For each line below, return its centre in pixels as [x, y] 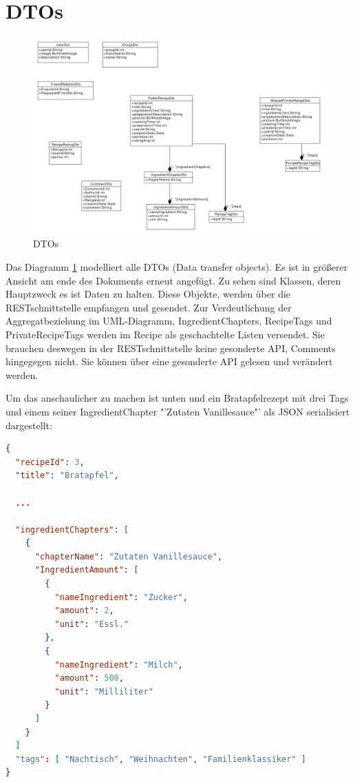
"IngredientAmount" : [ [87, 570]
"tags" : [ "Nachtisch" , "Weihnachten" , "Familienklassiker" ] [161, 759]
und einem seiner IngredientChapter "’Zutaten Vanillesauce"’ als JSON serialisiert [178, 411]
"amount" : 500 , [89, 678]
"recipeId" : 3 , [50, 462]
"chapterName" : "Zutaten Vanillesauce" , [129, 556]
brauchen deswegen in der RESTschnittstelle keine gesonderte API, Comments [171, 348]
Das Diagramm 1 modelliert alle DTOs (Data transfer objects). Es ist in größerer [177, 267]
